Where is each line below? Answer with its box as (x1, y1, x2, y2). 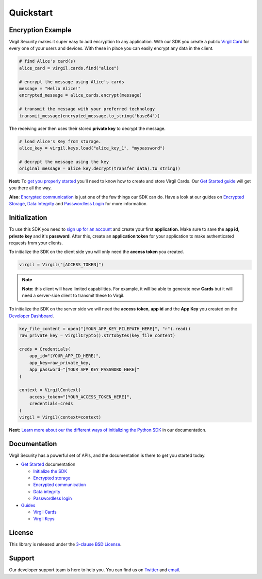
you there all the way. (9, 185, 52, 191)
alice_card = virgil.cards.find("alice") (19, 65, 119, 71)
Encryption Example (9, 26, 71, 34)
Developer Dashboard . (9, 313, 54, 319)
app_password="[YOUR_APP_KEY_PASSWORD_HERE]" (29, 367, 140, 372)
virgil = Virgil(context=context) (19, 414, 101, 420)
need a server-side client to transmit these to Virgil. (22, 292, 125, 299)
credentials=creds (29, 401, 73, 406)
